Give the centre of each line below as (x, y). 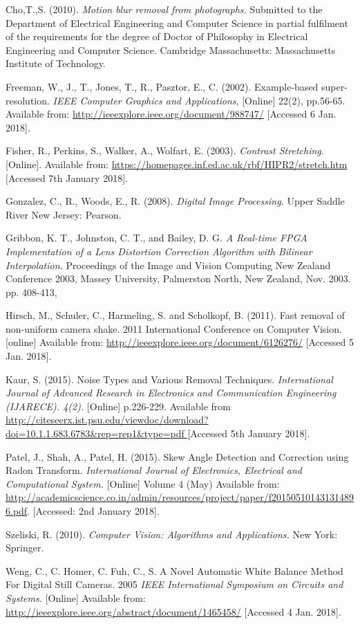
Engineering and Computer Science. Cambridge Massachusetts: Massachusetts (171, 49)
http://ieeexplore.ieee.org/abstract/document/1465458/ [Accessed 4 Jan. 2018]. (173, 611)
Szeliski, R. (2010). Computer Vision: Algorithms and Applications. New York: (172, 534)
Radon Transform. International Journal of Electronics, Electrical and (154, 470)
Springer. (25, 548)
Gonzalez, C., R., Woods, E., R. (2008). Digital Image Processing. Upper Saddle (175, 201)
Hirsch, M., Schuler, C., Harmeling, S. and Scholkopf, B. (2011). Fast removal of (175, 315)
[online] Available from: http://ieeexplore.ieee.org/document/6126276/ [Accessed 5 (180, 342)
